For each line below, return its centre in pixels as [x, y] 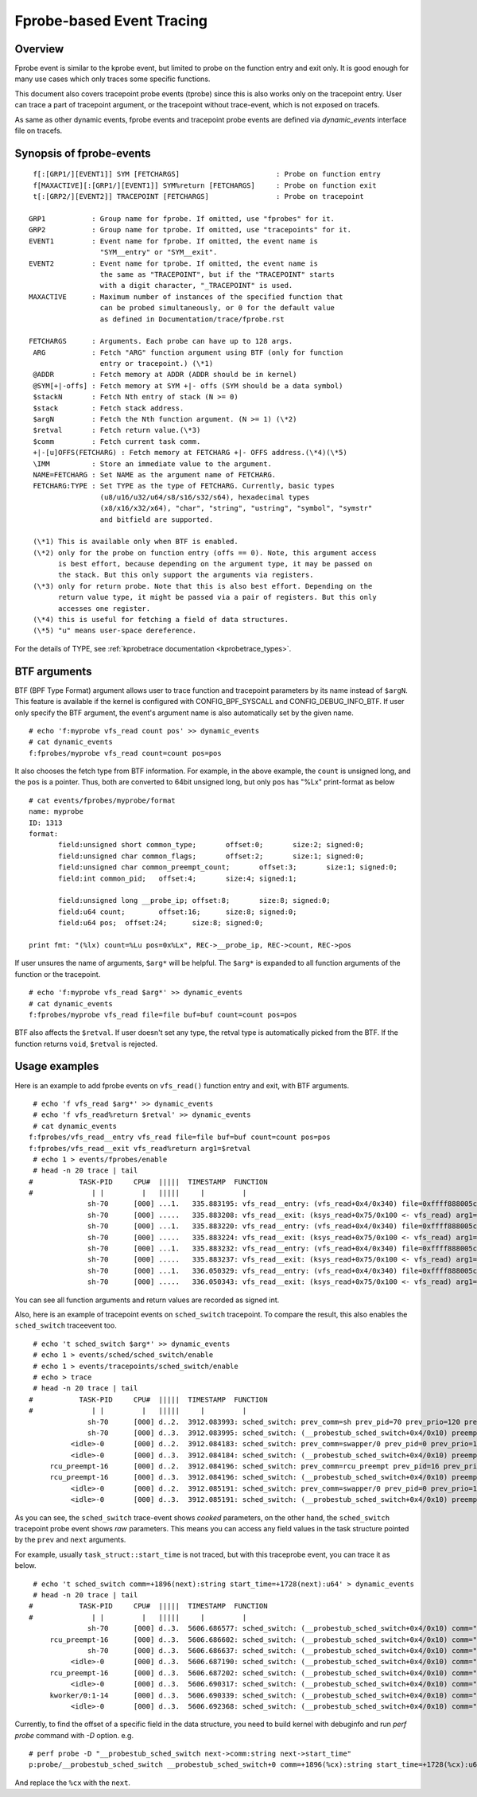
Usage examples [57, 1066]
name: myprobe [56, 812]
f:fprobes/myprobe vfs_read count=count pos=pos [125, 753]
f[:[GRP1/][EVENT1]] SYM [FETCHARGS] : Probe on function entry [207, 174]
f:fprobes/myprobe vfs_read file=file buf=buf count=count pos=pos [163, 1015]
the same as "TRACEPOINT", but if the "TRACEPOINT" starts [217, 274]
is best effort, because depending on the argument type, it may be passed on [215, 564]
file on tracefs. [39, 130]
